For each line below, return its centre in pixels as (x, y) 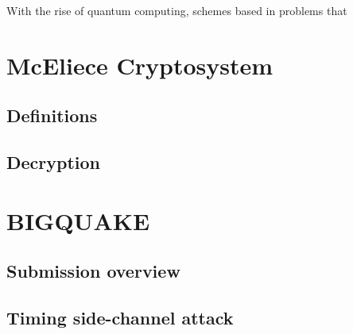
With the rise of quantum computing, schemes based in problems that (177, 10)
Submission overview (93, 271)
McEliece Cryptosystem (140, 65)
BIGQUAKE (78, 220)
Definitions (52, 115)
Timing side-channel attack (120, 318)
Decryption (54, 162)
